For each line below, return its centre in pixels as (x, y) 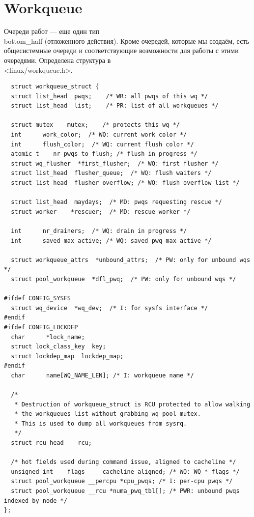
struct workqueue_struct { (55, 87)
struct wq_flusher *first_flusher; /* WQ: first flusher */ (115, 163)
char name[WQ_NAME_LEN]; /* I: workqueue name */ (102, 375)
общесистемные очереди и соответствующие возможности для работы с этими (121, 50)
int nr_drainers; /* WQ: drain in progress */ (99, 231)
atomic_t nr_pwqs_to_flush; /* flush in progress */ (104, 154)
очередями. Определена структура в (57, 60)
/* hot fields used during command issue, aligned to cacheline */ (124, 462)
